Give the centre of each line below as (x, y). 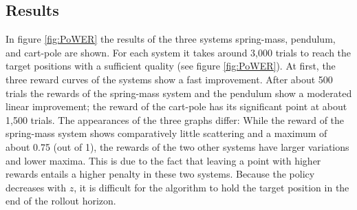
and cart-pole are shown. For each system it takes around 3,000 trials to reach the (178, 52)
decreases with (36, 187)
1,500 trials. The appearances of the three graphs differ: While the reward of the (175, 119)
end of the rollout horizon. (61, 201)
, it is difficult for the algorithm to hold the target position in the (212, 187)
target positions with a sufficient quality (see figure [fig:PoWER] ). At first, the (171, 66)
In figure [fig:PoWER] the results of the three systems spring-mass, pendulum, (171, 39)
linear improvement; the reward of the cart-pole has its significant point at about (176, 106)
